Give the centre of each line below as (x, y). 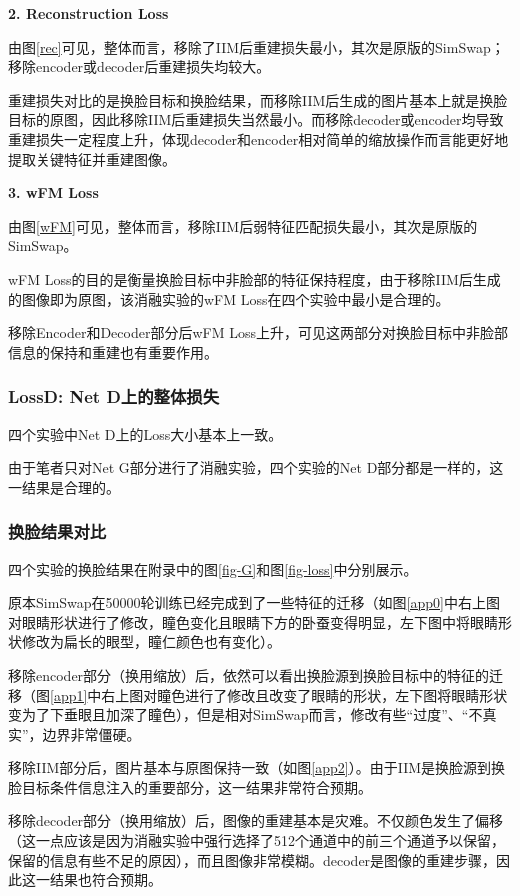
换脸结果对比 (57, 531)
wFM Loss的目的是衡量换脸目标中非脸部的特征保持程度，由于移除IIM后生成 (254, 278)
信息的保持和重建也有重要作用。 (113, 351)
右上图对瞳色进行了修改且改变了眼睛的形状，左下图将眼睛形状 (304, 694)
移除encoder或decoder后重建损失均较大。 (139, 66)
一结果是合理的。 (64, 486)
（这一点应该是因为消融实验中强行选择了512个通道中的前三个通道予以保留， (256, 840)
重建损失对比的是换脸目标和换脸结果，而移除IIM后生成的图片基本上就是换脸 (258, 99)
